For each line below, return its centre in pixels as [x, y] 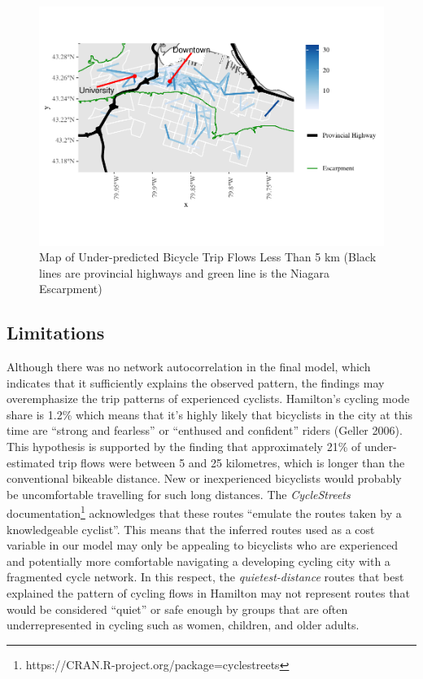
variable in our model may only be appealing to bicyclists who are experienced [202, 545]
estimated [31, 462]
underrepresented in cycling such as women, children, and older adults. [183, 625]
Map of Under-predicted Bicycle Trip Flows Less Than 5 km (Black [208, 257]
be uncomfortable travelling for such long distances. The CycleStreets [179, 494]
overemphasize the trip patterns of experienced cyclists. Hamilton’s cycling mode [208, 399]
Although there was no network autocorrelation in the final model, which [189, 367]
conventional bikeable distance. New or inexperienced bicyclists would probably [204, 478]
